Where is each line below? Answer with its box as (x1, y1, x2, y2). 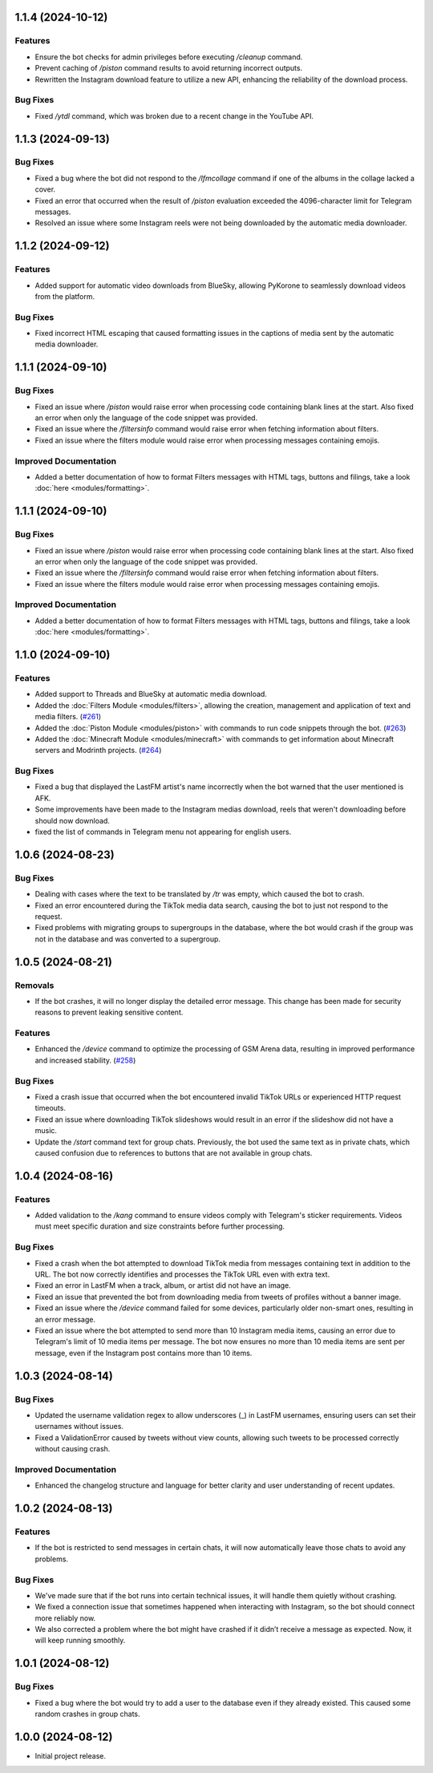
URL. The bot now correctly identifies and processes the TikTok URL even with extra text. (34, 1269, 330, 1279)
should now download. (34, 816, 110, 825)
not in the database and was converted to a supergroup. (34, 934, 221, 944)
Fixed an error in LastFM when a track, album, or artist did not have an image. (34, 1281, 292, 1290)
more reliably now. (34, 1613, 96, 1623)
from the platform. (34, 291, 95, 301)
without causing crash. (34, 1444, 111, 1454)
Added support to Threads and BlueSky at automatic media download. (34, 690, 268, 699)
